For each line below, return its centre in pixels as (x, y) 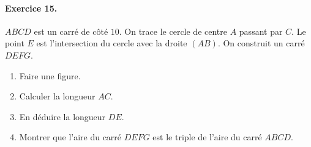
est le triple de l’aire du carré (207, 137)
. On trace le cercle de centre (173, 31)
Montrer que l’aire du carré (70, 137)
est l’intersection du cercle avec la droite (112, 43)
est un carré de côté (71, 31)
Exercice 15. (31, 8)
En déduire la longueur (62, 116)
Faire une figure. (50, 75)
